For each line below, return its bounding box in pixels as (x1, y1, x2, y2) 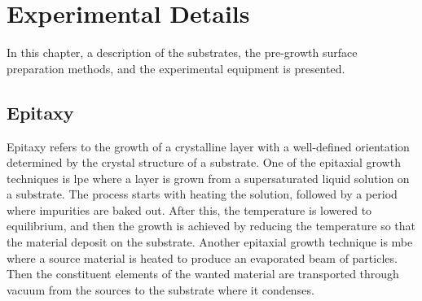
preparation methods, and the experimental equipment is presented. (7, 59, 345, 76)
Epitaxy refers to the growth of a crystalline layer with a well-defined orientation (7, 137, 410, 155)
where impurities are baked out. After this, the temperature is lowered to (7, 201, 372, 218)
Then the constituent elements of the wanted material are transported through (7, 265, 399, 282)
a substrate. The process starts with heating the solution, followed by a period (7, 185, 398, 203)
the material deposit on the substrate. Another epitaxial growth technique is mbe (7, 233, 413, 251)
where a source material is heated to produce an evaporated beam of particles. (7, 249, 398, 266)
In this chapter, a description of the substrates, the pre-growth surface (7, 44, 358, 61)
